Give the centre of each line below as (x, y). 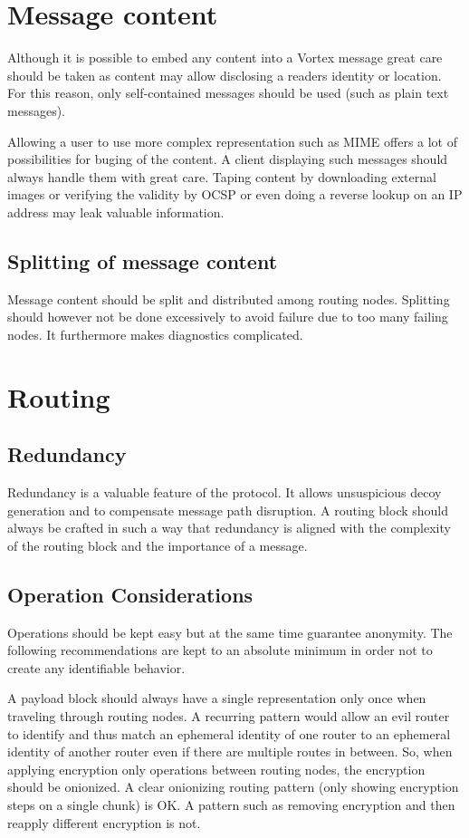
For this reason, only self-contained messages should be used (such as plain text (228, 93)
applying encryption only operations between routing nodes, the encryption (216, 769)
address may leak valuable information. (116, 212)
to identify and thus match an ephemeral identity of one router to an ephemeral (229, 733)
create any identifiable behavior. (96, 667)
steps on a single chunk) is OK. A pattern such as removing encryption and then (231, 804)
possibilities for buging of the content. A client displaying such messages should (228, 159)
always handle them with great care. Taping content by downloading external (222, 176)
